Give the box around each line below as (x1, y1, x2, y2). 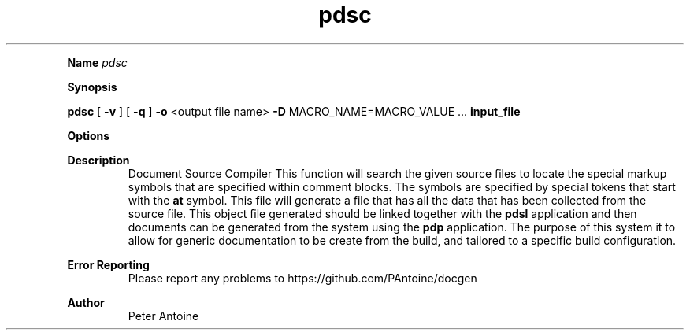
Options (67, 128, 110, 142)
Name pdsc (67, 55, 128, 69)
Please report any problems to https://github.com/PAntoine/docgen (128, 271, 477, 285)
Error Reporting (67, 257, 150, 271)
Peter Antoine (128, 308, 199, 323)
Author (67, 295, 105, 309)
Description (67, 153, 130, 167)
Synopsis (67, 79, 117, 94)
